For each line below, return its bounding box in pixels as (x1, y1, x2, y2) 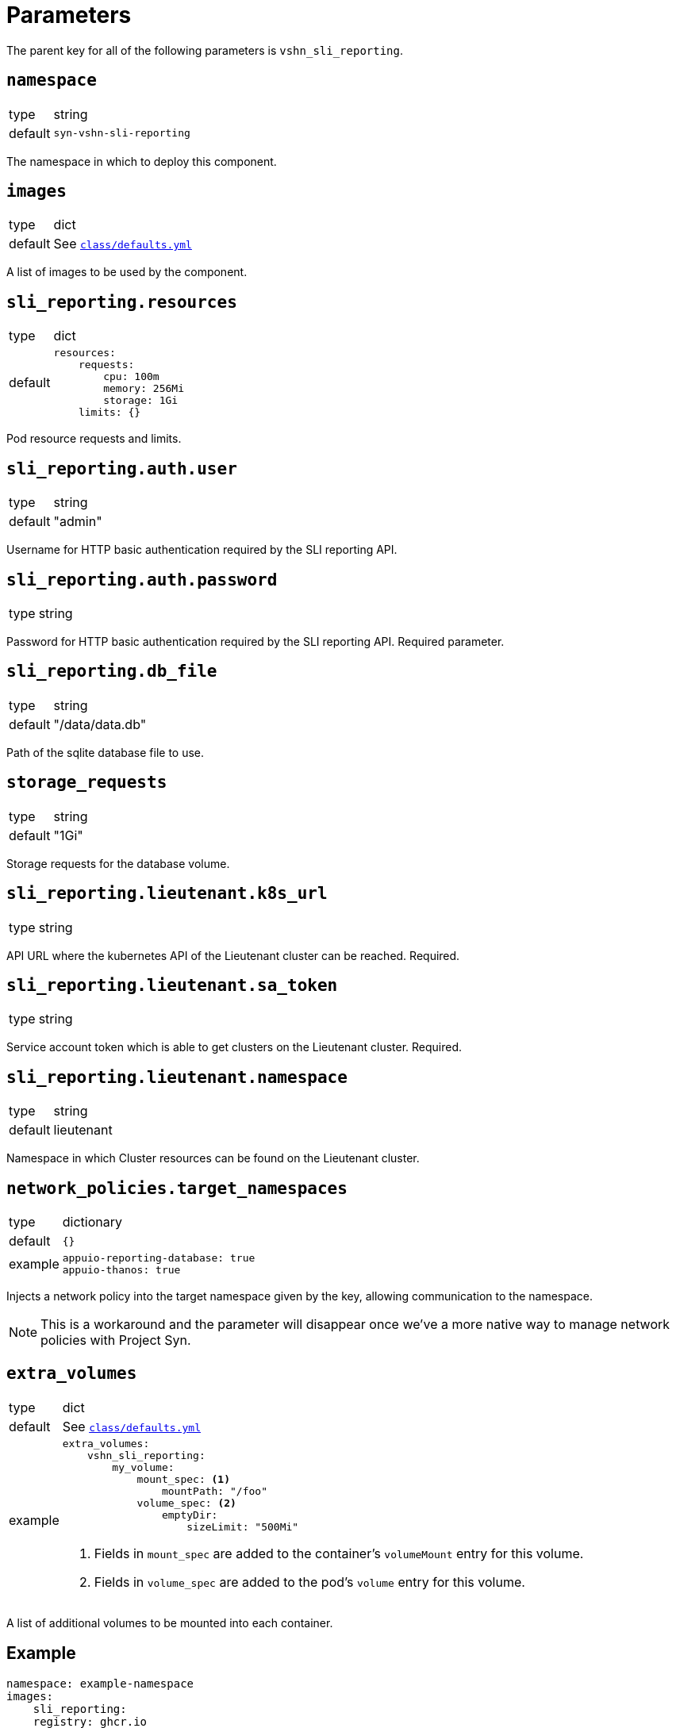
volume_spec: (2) (136, 1496, 236, 1509)
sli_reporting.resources (6, 292, 237, 312)
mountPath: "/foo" (161, 1484, 267, 1497)
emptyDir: (161, 1508, 218, 1521)
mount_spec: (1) (136, 1473, 231, 1485)
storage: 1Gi (103, 394, 179, 407)
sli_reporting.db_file (6, 662, 217, 682)
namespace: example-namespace (6, 1676, 194, 1690)
